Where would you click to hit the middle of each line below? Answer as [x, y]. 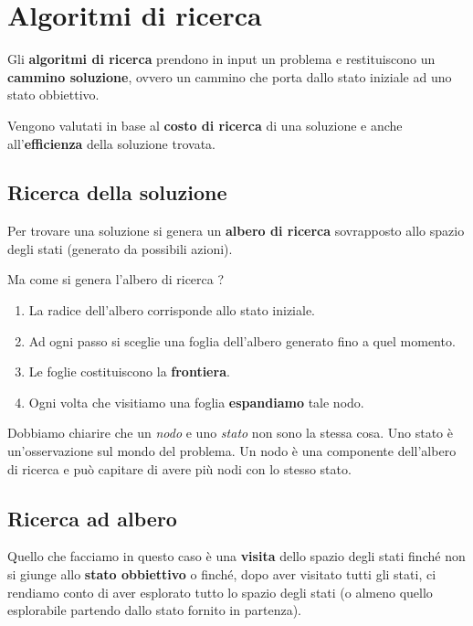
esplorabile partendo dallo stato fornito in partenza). [154, 610]
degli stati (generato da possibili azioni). [120, 248]
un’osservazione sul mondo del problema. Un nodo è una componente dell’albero [232, 451]
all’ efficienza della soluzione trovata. [111, 143]
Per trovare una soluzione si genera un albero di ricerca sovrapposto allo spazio [236, 231]
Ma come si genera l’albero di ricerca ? [116, 279]
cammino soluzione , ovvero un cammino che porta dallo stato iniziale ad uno [230, 76]
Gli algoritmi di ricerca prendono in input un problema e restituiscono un [221, 59]
